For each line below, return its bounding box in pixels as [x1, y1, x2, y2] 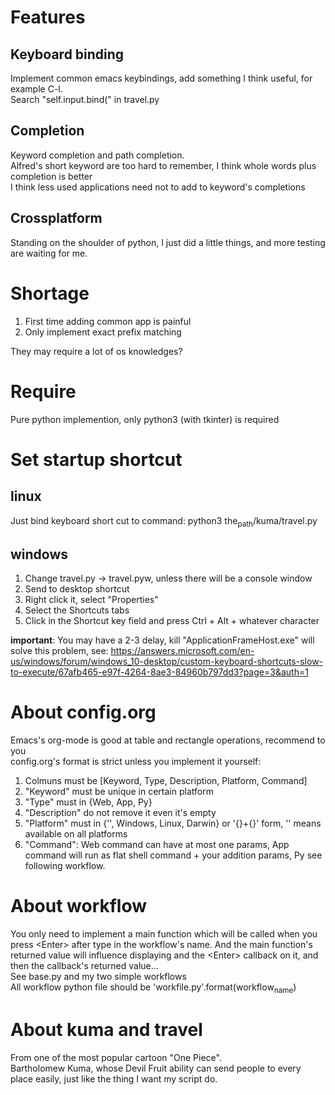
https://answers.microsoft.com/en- [110, 645, 255, 657]
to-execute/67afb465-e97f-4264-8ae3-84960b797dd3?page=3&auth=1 [10, 666, 309, 678]
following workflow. [24, 860, 106, 872]
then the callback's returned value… [10, 959, 159, 971]
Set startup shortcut [10, 448, 183, 471]
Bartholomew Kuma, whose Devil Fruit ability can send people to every [10, 1062, 302, 1074]
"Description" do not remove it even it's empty [24, 807, 217, 819]
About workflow [10, 895, 148, 918]
